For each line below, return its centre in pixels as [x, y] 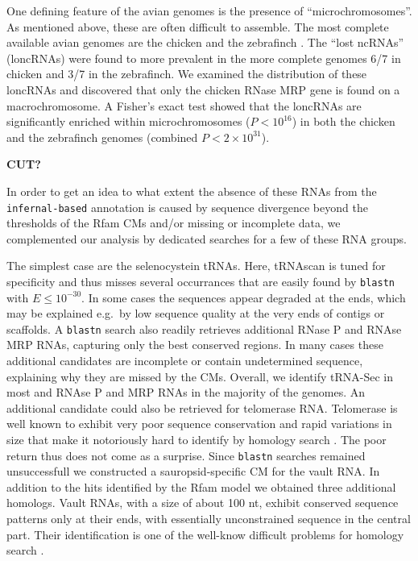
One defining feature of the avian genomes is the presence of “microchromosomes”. [209, 10]
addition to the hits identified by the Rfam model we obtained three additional [201, 486]
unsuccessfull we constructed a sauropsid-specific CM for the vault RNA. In [193, 471]
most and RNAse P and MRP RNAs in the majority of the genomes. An [186, 392]
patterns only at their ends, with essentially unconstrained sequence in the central [209, 519]
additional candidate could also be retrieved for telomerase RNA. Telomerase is [202, 407]
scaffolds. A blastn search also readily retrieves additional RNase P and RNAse [204, 328]
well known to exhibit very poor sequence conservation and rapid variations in [199, 424]
